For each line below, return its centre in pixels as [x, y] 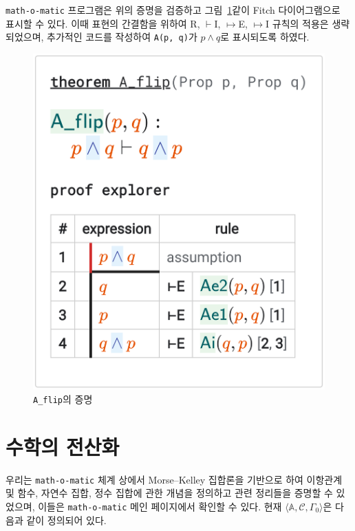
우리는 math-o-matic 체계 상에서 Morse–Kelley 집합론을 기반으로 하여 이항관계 [174, 479]
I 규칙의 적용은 [297, 23]
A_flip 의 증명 [63, 399]
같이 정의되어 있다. [66, 520]
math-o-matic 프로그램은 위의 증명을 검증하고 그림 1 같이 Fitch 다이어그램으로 [173, 10]
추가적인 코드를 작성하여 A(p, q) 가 [122, 37]
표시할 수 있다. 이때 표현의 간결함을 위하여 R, [103, 23]
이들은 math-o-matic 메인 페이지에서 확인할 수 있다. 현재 [160, 506]
